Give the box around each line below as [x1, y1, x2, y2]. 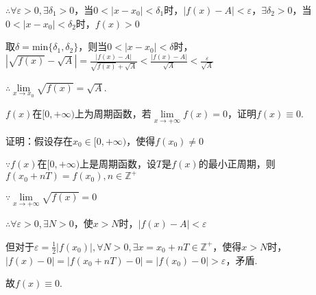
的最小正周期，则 [198, 156, 276, 171]
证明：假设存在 [5, 133, 73, 147]
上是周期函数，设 [80, 156, 157, 171]
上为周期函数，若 [74, 106, 151, 121]
